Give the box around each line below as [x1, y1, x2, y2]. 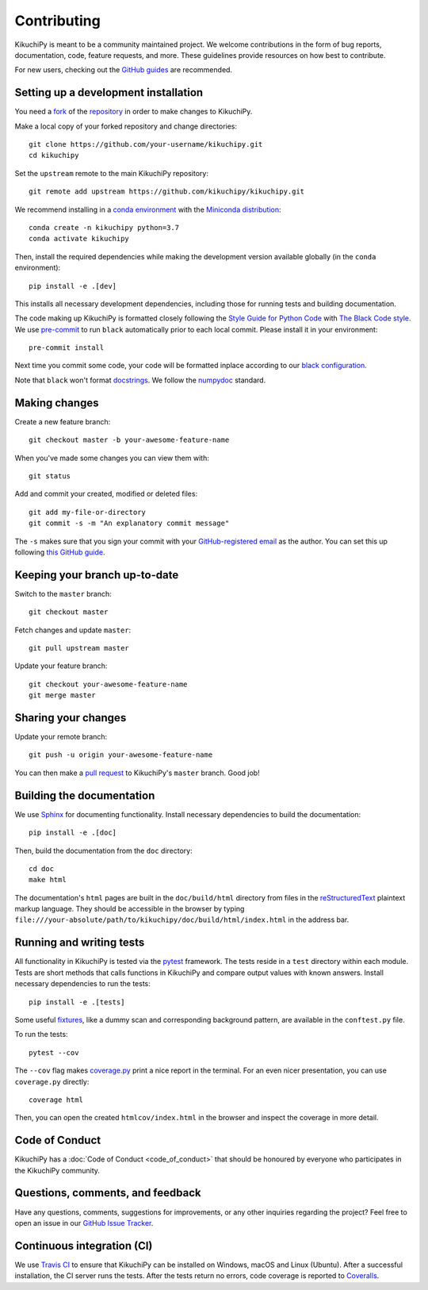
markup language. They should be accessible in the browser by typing [14, 904, 245, 914]
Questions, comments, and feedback [14, 1186, 201, 1200]
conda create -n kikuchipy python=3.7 [29, 223, 180, 232]
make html [29, 875, 67, 885]
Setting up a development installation [14, 86, 204, 99]
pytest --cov [29, 1048, 79, 1057]
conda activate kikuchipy [29, 234, 130, 244]
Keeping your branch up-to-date [14, 568, 179, 582]
